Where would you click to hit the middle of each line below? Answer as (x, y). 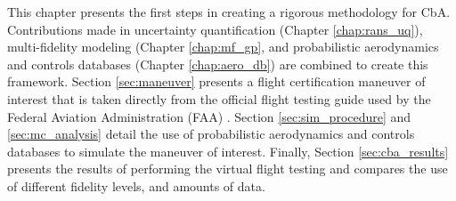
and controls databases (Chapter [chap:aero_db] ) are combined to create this (218, 64)
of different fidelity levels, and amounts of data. (136, 185)
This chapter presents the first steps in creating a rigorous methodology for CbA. (229, 12)
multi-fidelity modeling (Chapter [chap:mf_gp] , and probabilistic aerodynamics (223, 47)
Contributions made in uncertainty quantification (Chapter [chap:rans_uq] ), (215, 29)
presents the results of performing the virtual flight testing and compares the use (228, 169)
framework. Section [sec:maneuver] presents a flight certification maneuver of (216, 81)
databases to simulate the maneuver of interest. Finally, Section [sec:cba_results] (228, 151)
